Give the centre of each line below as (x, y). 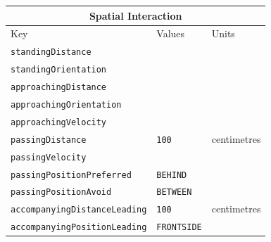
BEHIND (172, 175)
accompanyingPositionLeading (79, 228)
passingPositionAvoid (61, 192)
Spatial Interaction (135, 15)
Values (171, 33)
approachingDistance (59, 87)
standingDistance (51, 52)
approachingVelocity (59, 122)
